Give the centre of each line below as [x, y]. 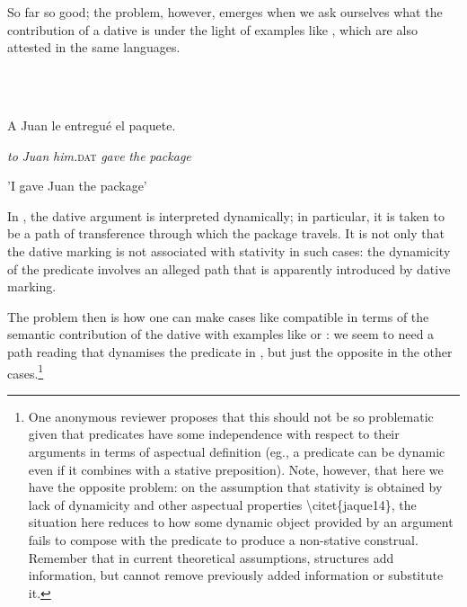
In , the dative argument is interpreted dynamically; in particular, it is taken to [226, 215]
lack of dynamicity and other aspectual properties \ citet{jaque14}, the [222, 504]
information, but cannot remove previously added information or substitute [236, 575]
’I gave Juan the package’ [77, 186]
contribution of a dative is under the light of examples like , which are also [212, 29]
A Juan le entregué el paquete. [92, 125]
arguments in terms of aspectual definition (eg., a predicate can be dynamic [237, 451]
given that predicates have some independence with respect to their [214, 434]
